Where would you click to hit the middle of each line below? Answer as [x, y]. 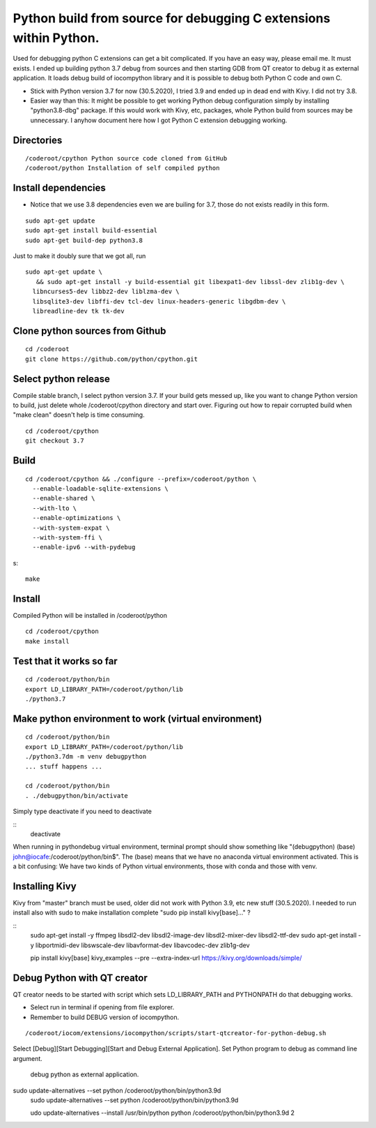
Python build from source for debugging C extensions [172, 18]
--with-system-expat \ [71, 528]
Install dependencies [59, 188]
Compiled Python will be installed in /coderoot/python [90, 615]
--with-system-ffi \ [68, 537]
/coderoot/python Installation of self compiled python [123, 168]
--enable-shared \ [64, 498]
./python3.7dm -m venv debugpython [86, 757]
